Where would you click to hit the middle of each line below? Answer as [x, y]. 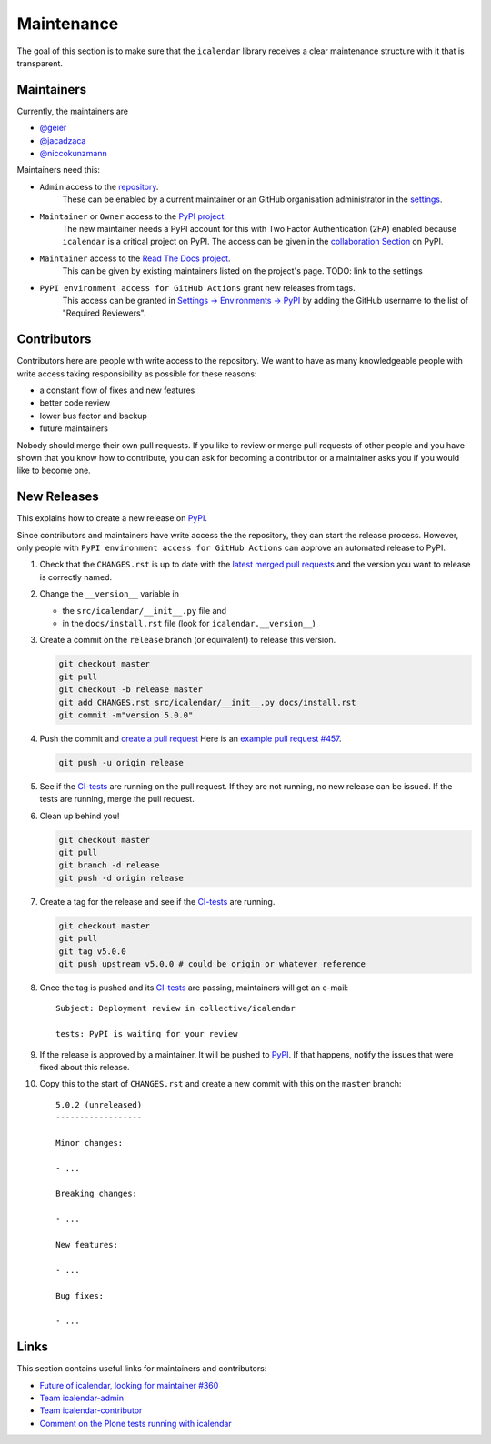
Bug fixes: [80, 1295]
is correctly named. [76, 577]
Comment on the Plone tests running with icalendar [135, 1423]
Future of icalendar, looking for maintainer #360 [129, 1385]
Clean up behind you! [80, 816]
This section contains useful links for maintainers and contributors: [142, 1369]
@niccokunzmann [74, 154]
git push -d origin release [121, 878]
